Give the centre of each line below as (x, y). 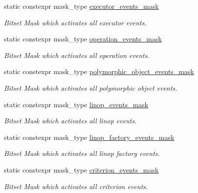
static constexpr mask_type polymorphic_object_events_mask (99, 71)
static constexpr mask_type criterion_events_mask (81, 169)
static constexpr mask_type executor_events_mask (81, 6)
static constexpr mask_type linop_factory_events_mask (89, 137)
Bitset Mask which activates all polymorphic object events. (91, 87)
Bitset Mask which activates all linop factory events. (82, 153)
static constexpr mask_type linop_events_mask (76, 104)
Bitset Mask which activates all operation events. (77, 55)
